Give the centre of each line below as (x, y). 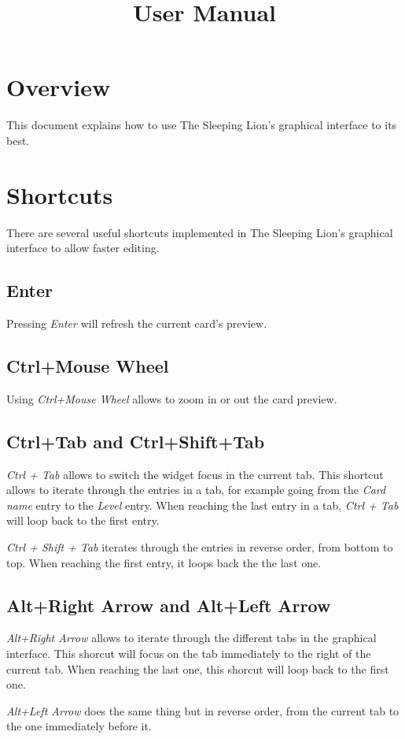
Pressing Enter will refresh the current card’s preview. (137, 323)
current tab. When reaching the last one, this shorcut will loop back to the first (198, 668)
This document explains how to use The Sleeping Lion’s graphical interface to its (202, 125)
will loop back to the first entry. (83, 520)
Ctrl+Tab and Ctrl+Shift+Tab (136, 441)
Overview (59, 87)
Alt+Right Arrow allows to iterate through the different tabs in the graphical (191, 638)
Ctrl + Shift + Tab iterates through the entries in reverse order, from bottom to (200, 546)
